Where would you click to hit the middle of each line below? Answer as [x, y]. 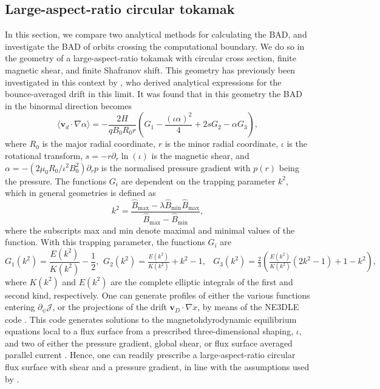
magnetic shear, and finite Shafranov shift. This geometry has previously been [150, 69]
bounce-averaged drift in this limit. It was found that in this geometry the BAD [154, 94]
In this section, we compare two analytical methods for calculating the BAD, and [156, 34]
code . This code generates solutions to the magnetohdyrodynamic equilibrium [151, 319]
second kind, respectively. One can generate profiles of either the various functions [158, 295]
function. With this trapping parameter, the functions [105, 242]
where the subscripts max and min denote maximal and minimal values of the [150, 230]
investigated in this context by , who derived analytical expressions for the [143, 82]
